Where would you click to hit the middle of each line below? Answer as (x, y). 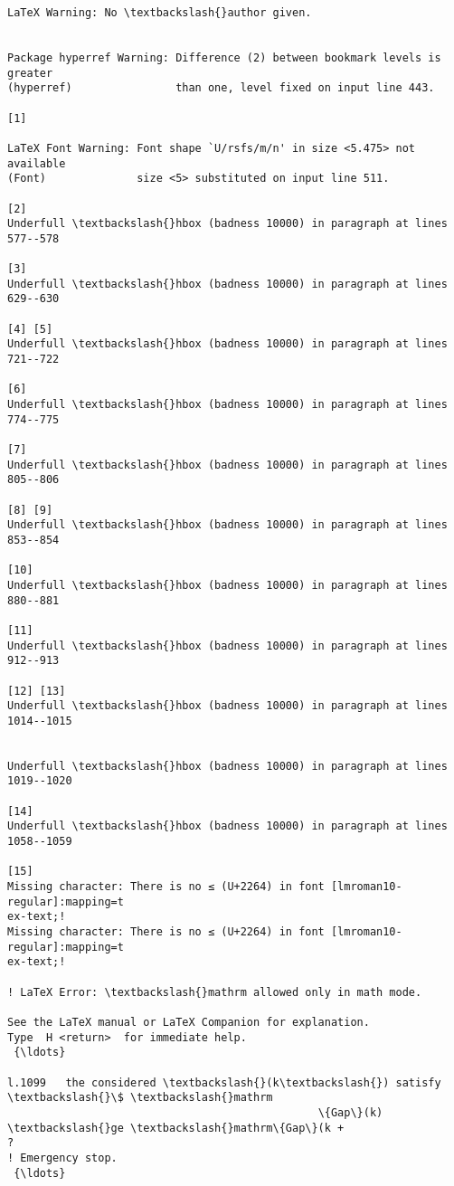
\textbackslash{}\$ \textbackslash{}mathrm (140, 1098)
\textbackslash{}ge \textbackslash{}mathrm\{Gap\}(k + (176, 1128)
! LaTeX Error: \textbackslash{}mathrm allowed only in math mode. (215, 992)
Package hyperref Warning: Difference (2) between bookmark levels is (224, 57)
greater (30, 73)
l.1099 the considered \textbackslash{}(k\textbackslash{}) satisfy (224, 1082)
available (37, 163)
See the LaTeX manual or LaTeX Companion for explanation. (189, 1022)
